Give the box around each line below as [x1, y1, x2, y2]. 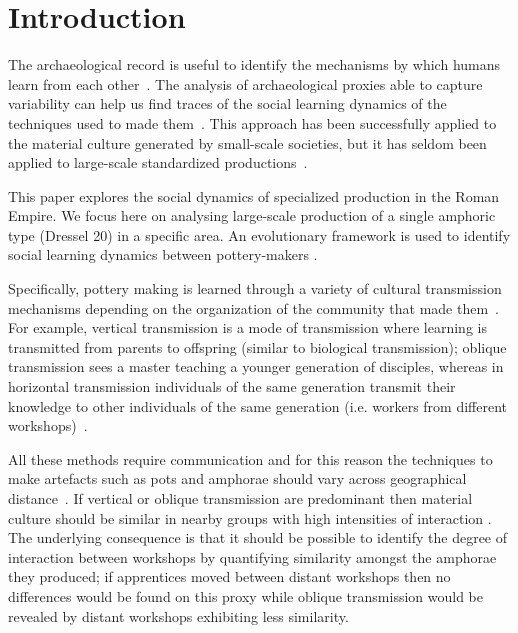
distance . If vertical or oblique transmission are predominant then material [8, 488, 473, 508]
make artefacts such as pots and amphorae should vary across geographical [8, 468, 467, 489]
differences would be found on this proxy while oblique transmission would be [8, 585, 483, 606]
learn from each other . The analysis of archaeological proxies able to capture [8, 73, 483, 94]
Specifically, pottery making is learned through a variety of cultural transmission [8, 278, 502, 299]
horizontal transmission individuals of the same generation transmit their [8, 376, 456, 397]
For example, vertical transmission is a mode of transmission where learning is [8, 317, 487, 338]
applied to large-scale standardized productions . [8, 152, 308, 173]
